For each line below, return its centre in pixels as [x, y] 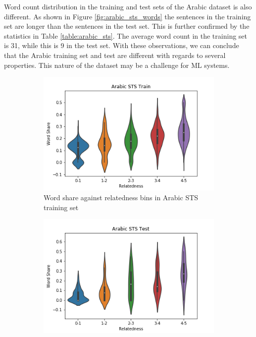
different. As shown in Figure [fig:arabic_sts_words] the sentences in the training [128, 16]
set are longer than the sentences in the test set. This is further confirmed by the [127, 26]
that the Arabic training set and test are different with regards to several [115, 55]
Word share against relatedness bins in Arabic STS [121, 197]
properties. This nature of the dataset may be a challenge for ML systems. [117, 65]
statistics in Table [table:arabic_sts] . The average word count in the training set [126, 35]
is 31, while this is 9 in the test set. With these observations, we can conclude [122, 45]
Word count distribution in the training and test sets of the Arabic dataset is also [128, 6]
